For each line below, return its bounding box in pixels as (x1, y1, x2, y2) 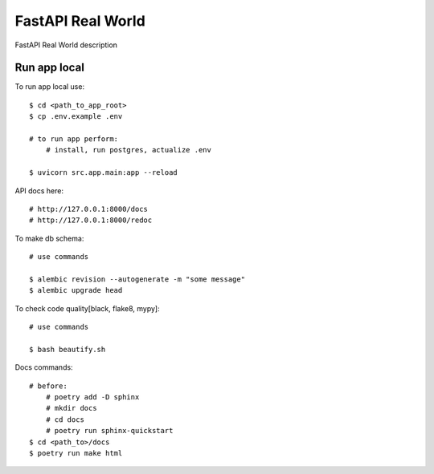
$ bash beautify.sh (29, 345, 106, 354)
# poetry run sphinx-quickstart (45, 426, 174, 436)
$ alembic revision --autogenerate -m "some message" (29, 274, 245, 284)
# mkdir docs (45, 403, 97, 413)
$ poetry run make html (29, 449, 123, 457)
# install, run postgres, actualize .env (45, 145, 212, 155)
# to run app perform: (29, 135, 119, 144)
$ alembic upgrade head (29, 286, 123, 295)
